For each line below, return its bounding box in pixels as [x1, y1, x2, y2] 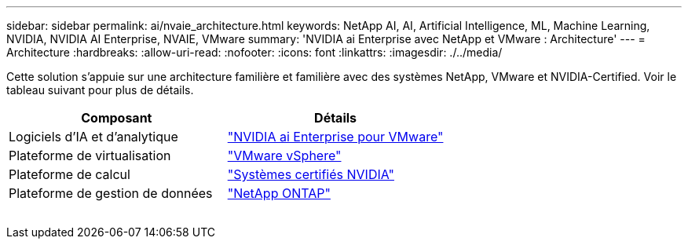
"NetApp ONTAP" [227, 185, 331, 201]
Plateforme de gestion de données [9, 185, 213, 201]
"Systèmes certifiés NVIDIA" [227, 166, 394, 182]
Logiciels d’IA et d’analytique [9, 129, 178, 144]
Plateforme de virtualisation [9, 148, 171, 163]
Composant [81, 110, 152, 126]
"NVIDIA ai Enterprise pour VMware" [227, 129, 444, 144]
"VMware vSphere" [227, 148, 342, 163]
